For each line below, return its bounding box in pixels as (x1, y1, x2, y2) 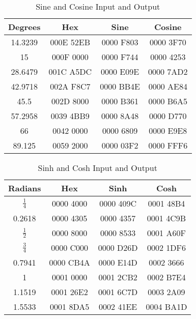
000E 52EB (50, 36, 91, 48)
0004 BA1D (146, 301, 187, 312)
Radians (8, 182, 41, 194)
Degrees (8, 21, 41, 33)
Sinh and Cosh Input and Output (38, 162, 157, 173)
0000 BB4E (100, 80, 141, 92)
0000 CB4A (49, 256, 90, 268)
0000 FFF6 (148, 139, 188, 151)
